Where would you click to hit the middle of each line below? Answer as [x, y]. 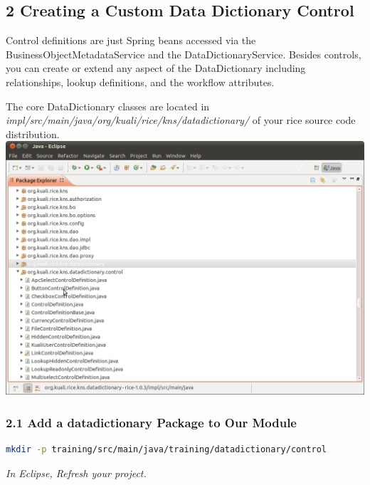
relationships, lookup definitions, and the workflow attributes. [140, 82]
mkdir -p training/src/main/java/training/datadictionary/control [166, 449]
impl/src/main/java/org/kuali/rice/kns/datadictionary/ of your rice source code [181, 120]
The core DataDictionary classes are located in [108, 106]
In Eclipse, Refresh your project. [76, 473]
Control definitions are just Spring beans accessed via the [131, 40]
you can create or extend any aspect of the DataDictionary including [156, 68]
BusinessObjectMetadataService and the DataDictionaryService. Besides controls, [184, 54]
